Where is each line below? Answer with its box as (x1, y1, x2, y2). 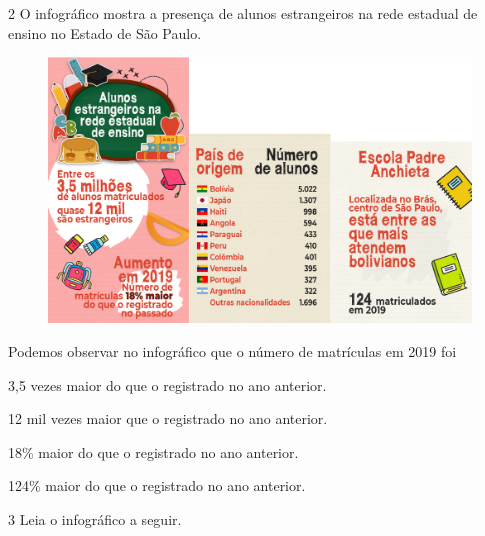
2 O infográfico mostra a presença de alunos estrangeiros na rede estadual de (8, 3, 478, 23)
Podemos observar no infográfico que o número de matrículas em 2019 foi (8, 341, 457, 362)
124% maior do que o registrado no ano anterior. (8, 475, 306, 496)
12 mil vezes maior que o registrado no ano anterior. (8, 408, 328, 429)
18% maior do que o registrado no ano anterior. (8, 441, 299, 462)
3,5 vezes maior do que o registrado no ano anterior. (8, 374, 327, 395)
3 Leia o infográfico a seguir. (8, 508, 182, 529)
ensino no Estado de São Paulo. (8, 22, 202, 43)
